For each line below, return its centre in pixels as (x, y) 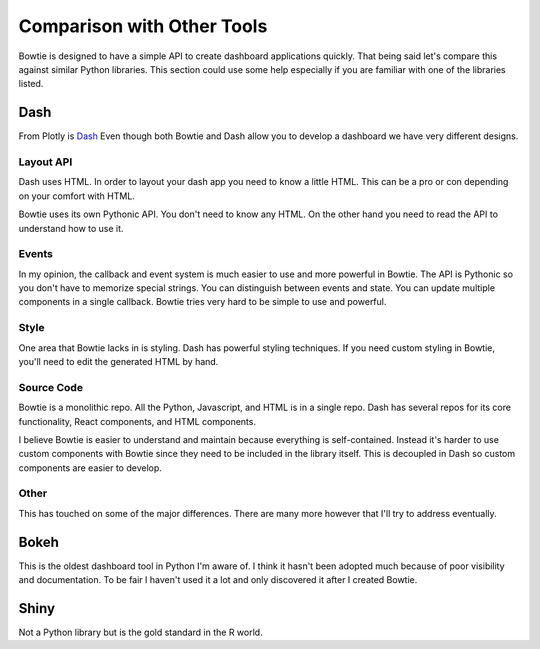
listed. (31, 84)
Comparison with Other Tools (143, 26)
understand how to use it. (71, 228)
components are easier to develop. (90, 467)
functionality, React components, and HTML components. (137, 421)
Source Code (51, 387)
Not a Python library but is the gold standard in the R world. (141, 632)
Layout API (45, 162)
